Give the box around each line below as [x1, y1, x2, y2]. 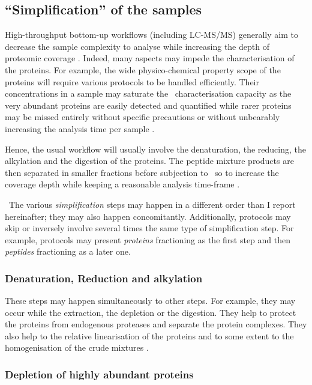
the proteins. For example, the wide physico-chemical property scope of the [5, 63, 281, 76]
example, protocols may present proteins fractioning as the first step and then [5, 233, 291, 246]
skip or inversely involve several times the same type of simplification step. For [5, 222, 294, 234]
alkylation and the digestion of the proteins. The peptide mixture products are [5, 154, 294, 167]
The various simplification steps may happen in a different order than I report [8, 198, 296, 210]
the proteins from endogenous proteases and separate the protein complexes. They [5, 318, 307, 330]
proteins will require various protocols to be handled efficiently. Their [5, 75, 259, 88]
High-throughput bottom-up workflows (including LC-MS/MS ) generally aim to [5, 28, 298, 41]
